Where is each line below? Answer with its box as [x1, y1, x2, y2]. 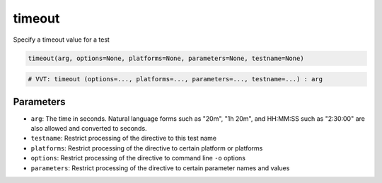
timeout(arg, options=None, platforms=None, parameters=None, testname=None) [28, 54, 304, 62]
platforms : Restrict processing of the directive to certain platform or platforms [30, 143, 263, 152]
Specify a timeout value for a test [13, 35, 110, 44]
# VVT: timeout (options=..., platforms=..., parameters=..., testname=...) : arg [28, 75, 323, 83]
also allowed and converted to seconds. [30, 124, 148, 132]
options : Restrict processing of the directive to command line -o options [30, 154, 245, 163]
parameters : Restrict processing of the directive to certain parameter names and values [30, 163, 290, 172]
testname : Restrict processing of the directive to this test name [30, 134, 217, 143]
